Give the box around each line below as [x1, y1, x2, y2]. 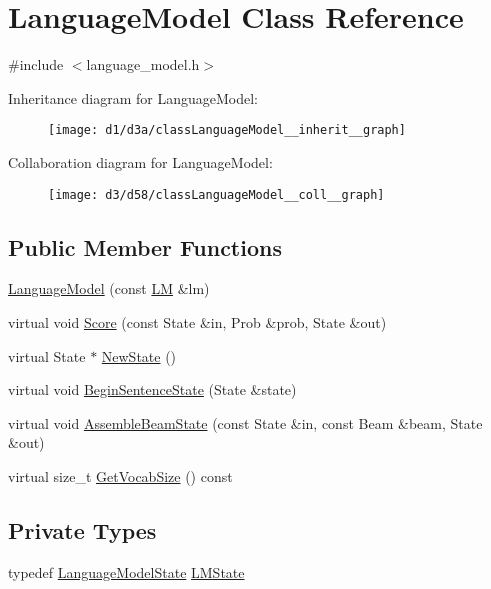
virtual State [8, 345, 86, 366]
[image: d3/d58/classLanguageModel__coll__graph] [48, 187, 385, 202]
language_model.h [86, 54, 200, 75]
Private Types [8, 514, 157, 545]
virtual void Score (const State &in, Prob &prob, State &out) [8, 312, 387, 333]
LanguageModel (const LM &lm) [8, 278, 210, 299]
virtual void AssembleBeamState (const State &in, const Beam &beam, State [8, 412, 483, 433]
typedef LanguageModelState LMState [8, 561, 245, 582]
